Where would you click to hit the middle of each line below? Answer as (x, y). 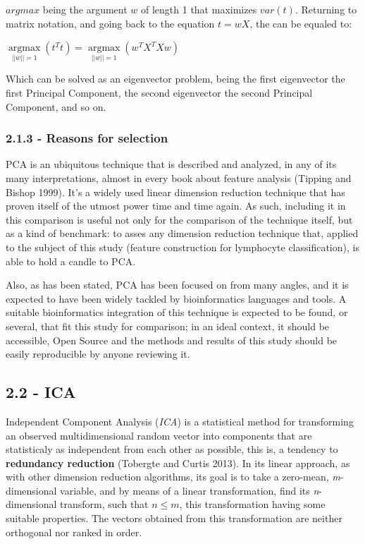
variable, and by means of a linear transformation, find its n (190, 490)
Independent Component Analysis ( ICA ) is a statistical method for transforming (180, 421)
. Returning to (326, 9)
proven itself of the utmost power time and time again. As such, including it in (176, 206)
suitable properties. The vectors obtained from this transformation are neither (174, 518)
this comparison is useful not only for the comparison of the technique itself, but (179, 219)
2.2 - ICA (41, 392)
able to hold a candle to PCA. (71, 261)
